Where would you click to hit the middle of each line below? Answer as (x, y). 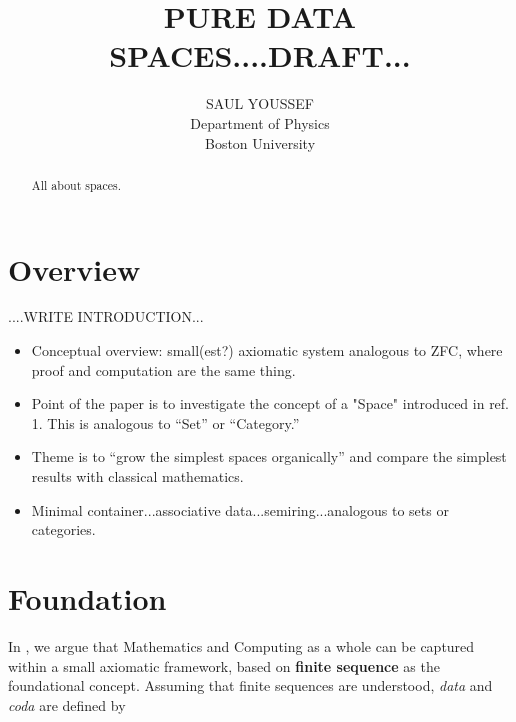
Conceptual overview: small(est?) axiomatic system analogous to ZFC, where (267, 350)
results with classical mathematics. (137, 476)
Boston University (260, 142)
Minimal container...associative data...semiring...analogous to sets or (240, 509)
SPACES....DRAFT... (260, 55)
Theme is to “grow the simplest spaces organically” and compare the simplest (269, 456)
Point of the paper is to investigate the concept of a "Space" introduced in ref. (270, 403)
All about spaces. (76, 184)
